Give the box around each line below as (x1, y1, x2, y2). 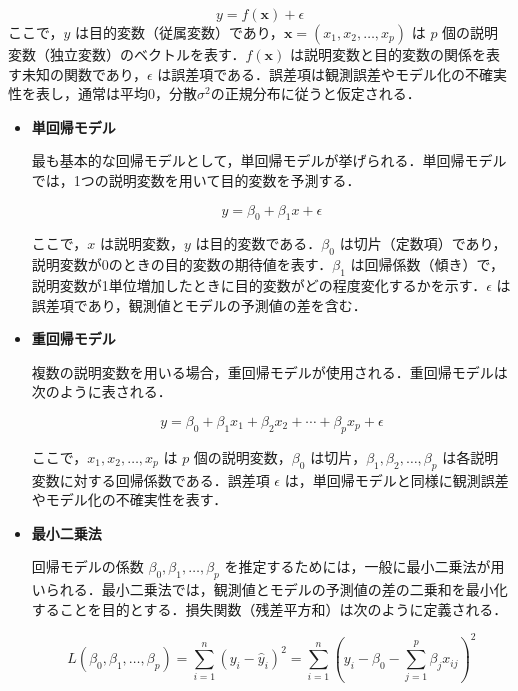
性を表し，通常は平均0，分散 (8, 83, 197, 104)
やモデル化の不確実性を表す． (31, 489, 228, 510)
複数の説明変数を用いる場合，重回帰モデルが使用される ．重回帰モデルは (31, 361, 508, 382)
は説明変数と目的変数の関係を (289, 44, 486, 64)
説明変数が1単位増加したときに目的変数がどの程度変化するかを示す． (31, 274, 487, 295)
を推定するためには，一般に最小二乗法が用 (224, 556, 505, 577)
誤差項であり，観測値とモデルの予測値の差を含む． (31, 294, 367, 315)
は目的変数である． (195, 233, 322, 254)
